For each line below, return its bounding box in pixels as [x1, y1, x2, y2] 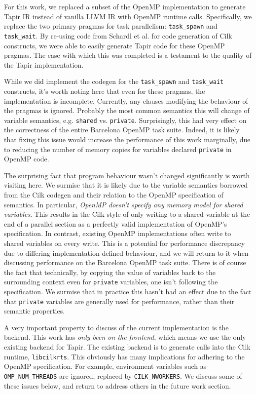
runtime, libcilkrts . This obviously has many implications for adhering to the [4, 351, 245, 361]
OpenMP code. [4, 154, 49, 164]
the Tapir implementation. [4, 59, 84, 70]
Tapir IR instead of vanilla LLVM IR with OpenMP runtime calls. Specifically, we [4, 11, 252, 21]
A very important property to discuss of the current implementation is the [4, 322, 229, 332]
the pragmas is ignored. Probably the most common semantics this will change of [4, 105, 250, 116]
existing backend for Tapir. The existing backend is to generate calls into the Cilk [4, 342, 251, 352]
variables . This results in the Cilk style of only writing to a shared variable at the [4, 209, 250, 219]
